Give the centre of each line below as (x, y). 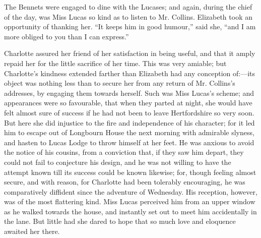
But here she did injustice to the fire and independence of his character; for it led (129, 122)
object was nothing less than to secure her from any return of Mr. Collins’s (120, 83)
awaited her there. (32, 231)
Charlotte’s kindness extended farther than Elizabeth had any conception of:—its (130, 73)
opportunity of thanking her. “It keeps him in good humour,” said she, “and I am (130, 26)
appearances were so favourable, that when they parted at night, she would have (128, 103)
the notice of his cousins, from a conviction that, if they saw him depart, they (124, 152)
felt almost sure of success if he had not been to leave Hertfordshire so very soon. (129, 112)
